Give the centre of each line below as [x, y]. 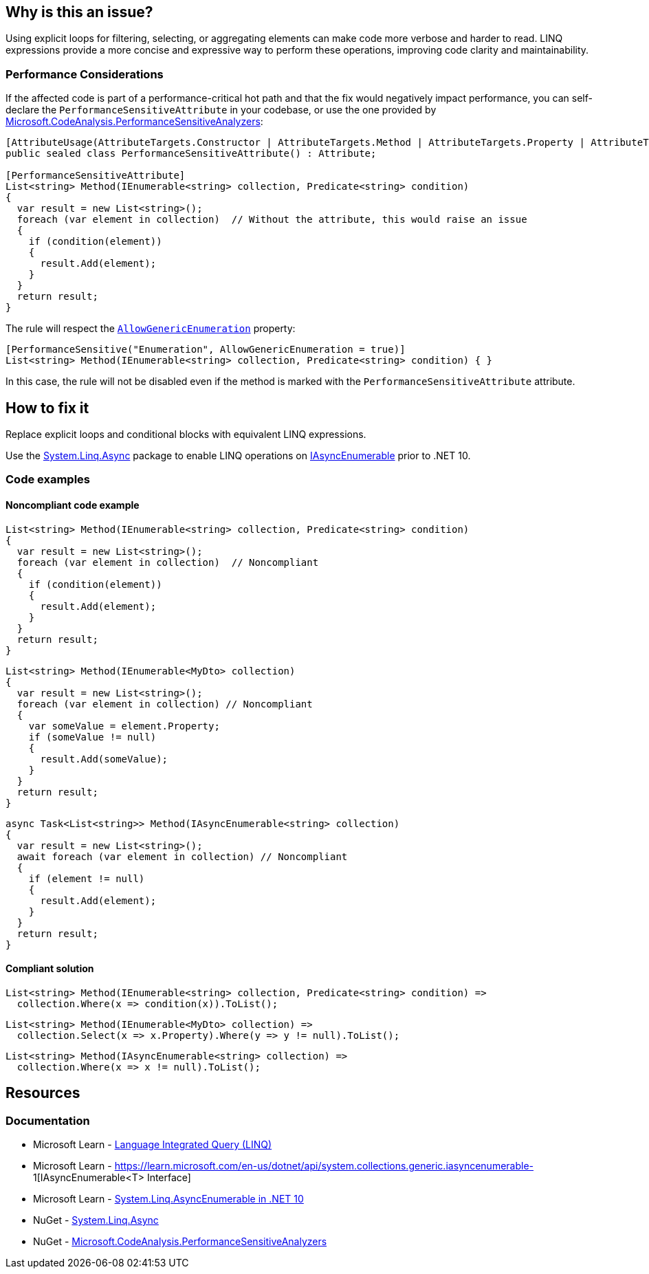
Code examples [48, 480]
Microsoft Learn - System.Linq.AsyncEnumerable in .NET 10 [168, 1199]
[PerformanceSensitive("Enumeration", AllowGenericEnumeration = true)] [206, 350]
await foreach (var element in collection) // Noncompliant [182, 856]
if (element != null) [87, 878]
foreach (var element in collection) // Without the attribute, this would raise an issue [272, 220]
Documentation [48, 1120]
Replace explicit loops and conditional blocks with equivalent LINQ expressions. [186, 435]
